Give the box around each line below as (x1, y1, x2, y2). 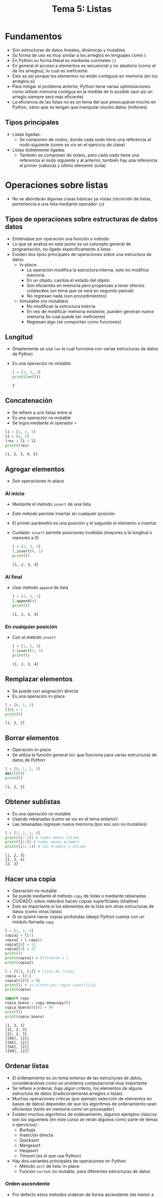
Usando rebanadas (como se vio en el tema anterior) (12, 816, 118, 822)
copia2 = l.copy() (5, 937, 42, 942)
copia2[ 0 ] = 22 (5, 946, 36, 951)
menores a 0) (12, 535, 39, 541)
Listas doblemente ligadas (12, 147, 65, 152)
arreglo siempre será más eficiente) (12, 94, 84, 100)
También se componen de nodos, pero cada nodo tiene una (19, 152, 140, 158)
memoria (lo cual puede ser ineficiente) (26, 314, 106, 320)
